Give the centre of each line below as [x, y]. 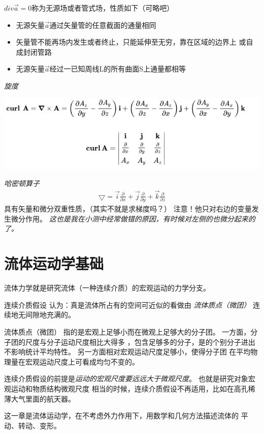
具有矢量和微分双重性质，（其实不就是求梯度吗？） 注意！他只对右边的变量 [128, 209]
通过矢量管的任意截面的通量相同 [103, 25]
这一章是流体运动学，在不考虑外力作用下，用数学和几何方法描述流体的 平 [126, 415]
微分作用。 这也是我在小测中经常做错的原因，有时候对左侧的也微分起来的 [133, 218]
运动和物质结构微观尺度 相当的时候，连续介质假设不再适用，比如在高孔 [129, 388]
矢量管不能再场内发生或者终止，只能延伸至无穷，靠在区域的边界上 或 [131, 42]
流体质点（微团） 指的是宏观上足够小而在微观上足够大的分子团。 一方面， [127, 331]
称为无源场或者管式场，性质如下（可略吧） [103, 8]
